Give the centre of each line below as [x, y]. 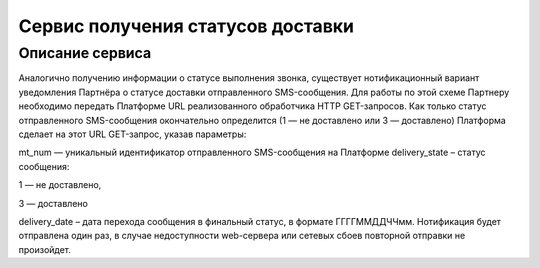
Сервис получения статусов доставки [186, 26]
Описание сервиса [85, 53]
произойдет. [45, 249]
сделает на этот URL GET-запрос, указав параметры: [132, 134]
